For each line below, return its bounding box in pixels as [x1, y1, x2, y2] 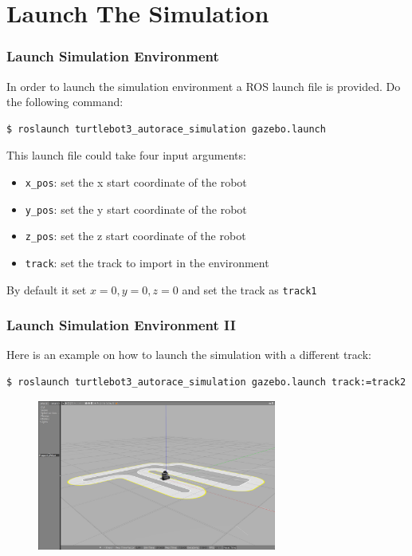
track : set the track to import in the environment [25, 254, 269, 270]
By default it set [6, 281, 87, 298]
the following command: [6, 93, 124, 110]
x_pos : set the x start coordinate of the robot [25, 173, 247, 190]
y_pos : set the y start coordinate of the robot [25, 200, 247, 217]
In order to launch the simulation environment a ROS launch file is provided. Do [6, 77, 401, 94]
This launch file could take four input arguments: [6, 147, 246, 164]
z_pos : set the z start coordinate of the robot [25, 227, 246, 244]
